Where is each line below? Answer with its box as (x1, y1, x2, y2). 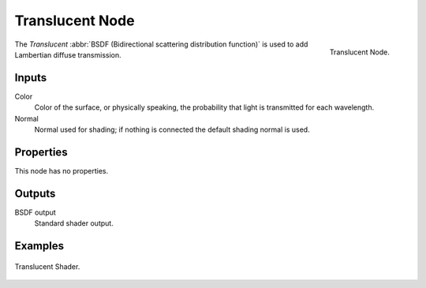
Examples (14, 239, 65, 252)
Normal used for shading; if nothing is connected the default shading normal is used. (34, 125, 311, 134)
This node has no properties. (14, 166, 109, 175)
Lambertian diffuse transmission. (14, 50, 121, 59)
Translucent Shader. (14, 261, 80, 271)
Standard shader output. (34, 219, 114, 228)
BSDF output (14, 208, 57, 217)
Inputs (14, 71, 47, 84)
